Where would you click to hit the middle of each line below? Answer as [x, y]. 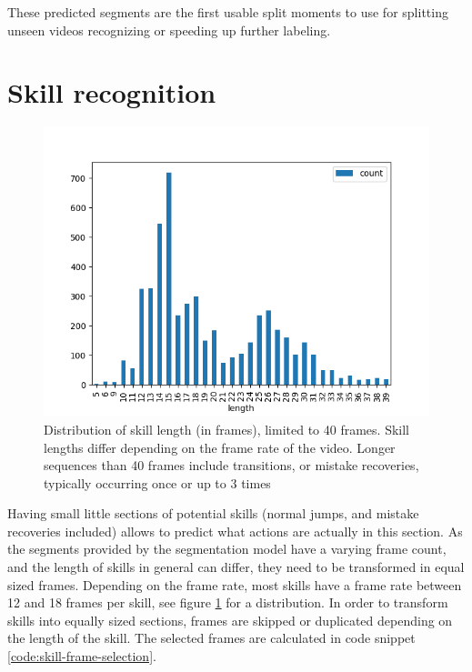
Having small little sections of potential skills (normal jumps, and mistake [213, 513]
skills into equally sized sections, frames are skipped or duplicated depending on [230, 620]
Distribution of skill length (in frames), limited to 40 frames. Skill [226, 429]
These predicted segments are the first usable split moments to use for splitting [228, 12]
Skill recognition [112, 92]
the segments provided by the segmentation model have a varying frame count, [227, 549]
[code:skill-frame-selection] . [82, 656]
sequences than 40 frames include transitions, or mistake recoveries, [231, 465]
